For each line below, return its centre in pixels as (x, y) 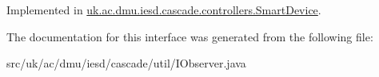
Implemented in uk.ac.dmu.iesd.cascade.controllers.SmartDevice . (164, 10)
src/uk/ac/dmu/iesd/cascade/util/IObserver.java (126, 63)
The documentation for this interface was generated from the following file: (190, 36)
